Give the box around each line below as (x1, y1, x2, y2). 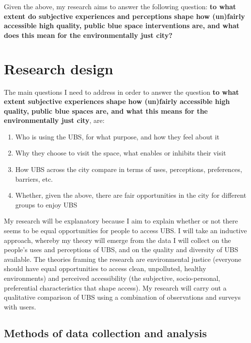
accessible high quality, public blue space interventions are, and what (4, 20, 240, 31)
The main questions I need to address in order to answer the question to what (4, 86, 239, 97)
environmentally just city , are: (4, 115, 105, 125)
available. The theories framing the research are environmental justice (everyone (4, 254, 241, 264)
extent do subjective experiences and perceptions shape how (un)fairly (4, 11, 245, 21)
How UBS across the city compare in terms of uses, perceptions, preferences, (15, 164, 242, 174)
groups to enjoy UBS (15, 199, 78, 209)
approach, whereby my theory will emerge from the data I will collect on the (4, 235, 231, 245)
